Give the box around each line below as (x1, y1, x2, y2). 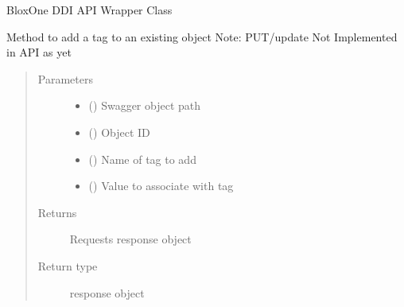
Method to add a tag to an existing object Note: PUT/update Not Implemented (6, 28, 398, 45)
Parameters (37, 70, 93, 87)
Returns (37, 204, 77, 220)
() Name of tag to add (88, 150, 196, 167)
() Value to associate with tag (88, 177, 234, 194)
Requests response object (69, 231, 192, 247)
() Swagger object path (88, 97, 201, 114)
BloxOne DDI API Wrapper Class (6, 2, 173, 17)
